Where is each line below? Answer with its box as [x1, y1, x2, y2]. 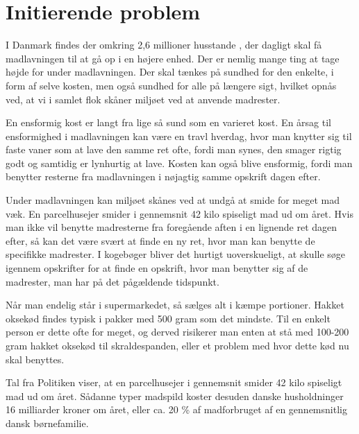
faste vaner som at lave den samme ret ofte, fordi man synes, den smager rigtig [6, 142, 342, 157]
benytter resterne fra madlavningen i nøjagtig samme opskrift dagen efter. [6, 169, 321, 184]
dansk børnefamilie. [6, 415, 89, 430]
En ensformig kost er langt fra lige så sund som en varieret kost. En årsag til [6, 115, 331, 130]
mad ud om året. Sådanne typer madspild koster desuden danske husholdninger [6, 388, 344, 403]
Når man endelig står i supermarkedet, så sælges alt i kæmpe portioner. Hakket [6, 297, 344, 312]
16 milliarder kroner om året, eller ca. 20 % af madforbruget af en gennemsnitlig [6, 402, 347, 417]
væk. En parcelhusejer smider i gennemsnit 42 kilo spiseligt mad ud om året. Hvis [6, 206, 353, 220]
